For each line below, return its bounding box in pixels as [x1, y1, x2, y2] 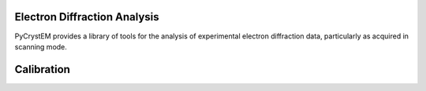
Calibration [14, 63, 71, 76]
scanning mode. [14, 42, 67, 51]
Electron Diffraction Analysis [14, 10, 159, 24]
